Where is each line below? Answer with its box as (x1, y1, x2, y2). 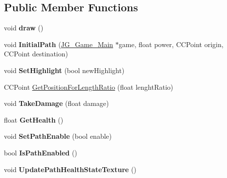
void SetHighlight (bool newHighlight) (4, 65, 125, 75)
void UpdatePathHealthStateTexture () (4, 164, 136, 174)
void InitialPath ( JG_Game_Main (4, 39, 113, 49)
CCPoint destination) (4, 49, 68, 59)
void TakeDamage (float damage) (4, 98, 109, 108)
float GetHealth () (4, 114, 64, 125)
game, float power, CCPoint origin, (118, 39, 224, 49)
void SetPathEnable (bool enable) (4, 131, 112, 141)
